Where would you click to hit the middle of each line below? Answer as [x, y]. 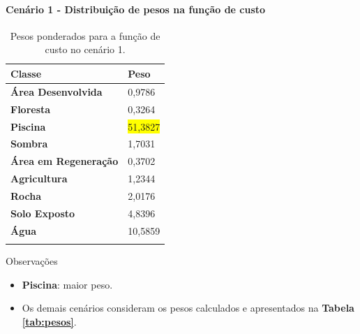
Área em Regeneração [65, 161]
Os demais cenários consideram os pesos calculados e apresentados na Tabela [188, 308]
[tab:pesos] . [49, 321]
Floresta [31, 109]
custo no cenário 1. [85, 49]
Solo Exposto [43, 213]
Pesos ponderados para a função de [85, 35]
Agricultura [39, 179]
